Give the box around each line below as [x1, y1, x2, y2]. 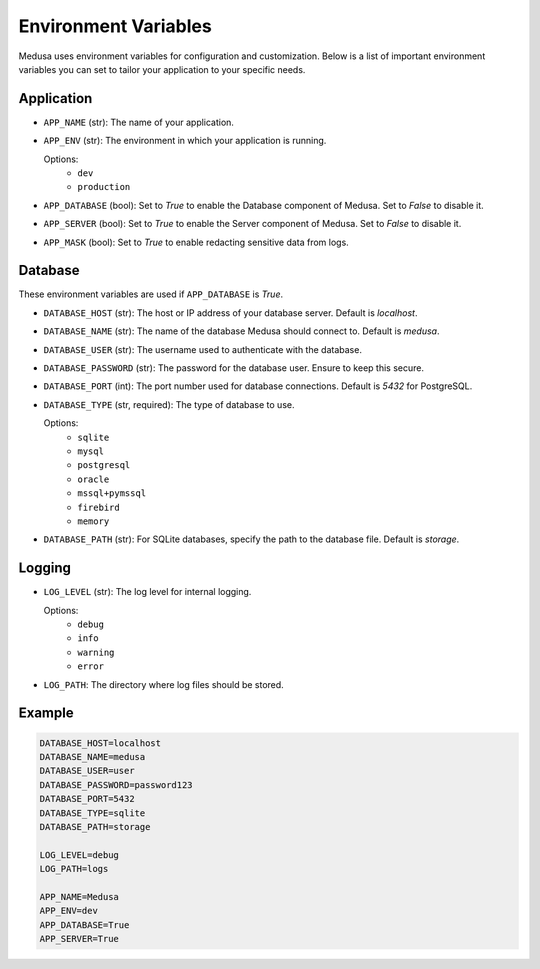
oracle [77, 473, 110, 485]
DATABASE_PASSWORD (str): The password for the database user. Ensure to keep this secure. [43, 362, 425, 374]
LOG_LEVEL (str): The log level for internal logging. [43, 586, 252, 598]
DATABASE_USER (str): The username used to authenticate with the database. [43, 343, 362, 355]
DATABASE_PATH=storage [39, 821, 151, 832]
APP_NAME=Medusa [39, 891, 120, 902]
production [77, 181, 131, 193]
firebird [77, 501, 120, 513]
